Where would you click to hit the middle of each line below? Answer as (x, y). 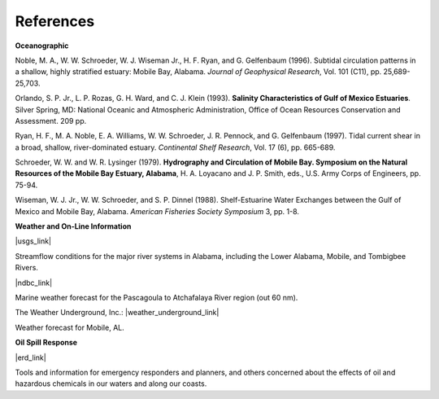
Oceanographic (42, 46)
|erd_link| (30, 357)
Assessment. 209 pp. (51, 121)
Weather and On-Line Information (73, 226)
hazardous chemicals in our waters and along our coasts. (111, 384)
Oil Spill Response (46, 343)
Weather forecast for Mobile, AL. (70, 327)
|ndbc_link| (34, 283)
